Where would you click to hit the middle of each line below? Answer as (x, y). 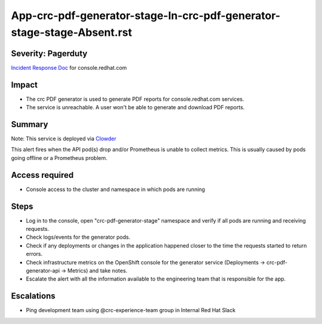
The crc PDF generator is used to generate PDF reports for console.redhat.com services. (135, 99)
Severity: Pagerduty (49, 53)
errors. (34, 254)
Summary (30, 124)
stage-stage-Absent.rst (72, 32)
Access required (42, 175)
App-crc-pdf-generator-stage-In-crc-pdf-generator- (145, 16)
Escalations (33, 296)
